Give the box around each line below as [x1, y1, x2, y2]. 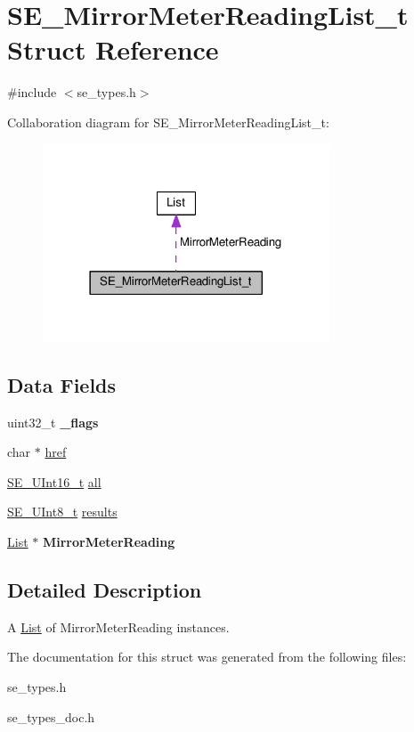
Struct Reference [7, 31, 219, 68]
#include [7, 83, 57, 102]
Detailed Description [7, 576, 202, 603]
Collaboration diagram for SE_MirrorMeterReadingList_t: [7, 112, 329, 131]
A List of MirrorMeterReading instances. [7, 617, 230, 636]
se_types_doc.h [7, 707, 95, 726]
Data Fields [7, 370, 117, 398]
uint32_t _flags [7, 412, 99, 431]
